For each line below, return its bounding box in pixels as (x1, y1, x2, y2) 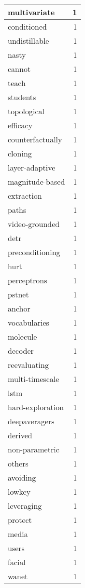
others (8, 458, 28, 469)
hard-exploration (8, 401, 64, 413)
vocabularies (8, 317, 49, 328)
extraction (8, 190, 42, 201)
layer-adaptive (8, 162, 56, 173)
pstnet (8, 289, 29, 300)
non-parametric (8, 444, 59, 455)
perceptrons (8, 275, 47, 286)
